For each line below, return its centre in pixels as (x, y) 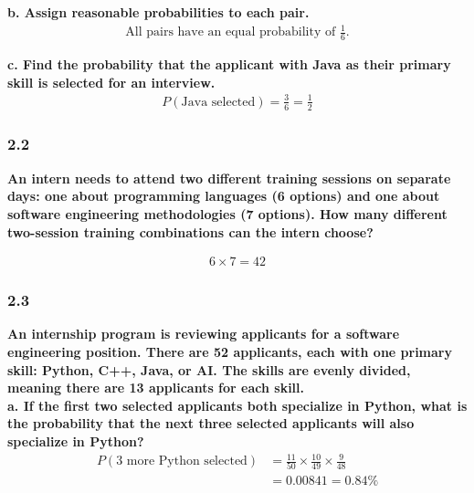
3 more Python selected (182, 462)
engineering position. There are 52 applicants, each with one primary (230, 351)
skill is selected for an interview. (111, 82)
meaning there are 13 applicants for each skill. (156, 388)
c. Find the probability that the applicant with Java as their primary (229, 63)
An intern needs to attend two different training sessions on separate (229, 178)
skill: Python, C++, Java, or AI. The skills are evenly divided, (209, 369)
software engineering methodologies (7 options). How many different (227, 213)
